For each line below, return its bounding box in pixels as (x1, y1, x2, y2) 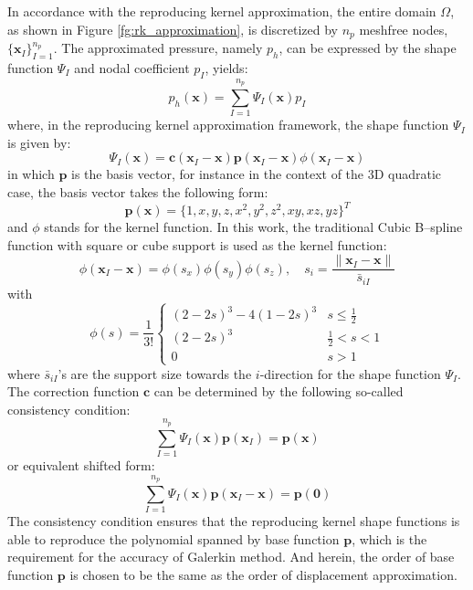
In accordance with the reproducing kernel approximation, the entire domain (7, 2, 436, 20)
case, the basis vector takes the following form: (7, 182, 268, 201)
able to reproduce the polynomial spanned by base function (7, 529, 340, 548)
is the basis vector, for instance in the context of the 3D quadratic (71, 164, 442, 184)
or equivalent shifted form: (7, 455, 155, 474)
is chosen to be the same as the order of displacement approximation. (69, 564, 457, 584)
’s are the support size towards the (58, 363, 252, 383)
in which (7, 164, 55, 184)
